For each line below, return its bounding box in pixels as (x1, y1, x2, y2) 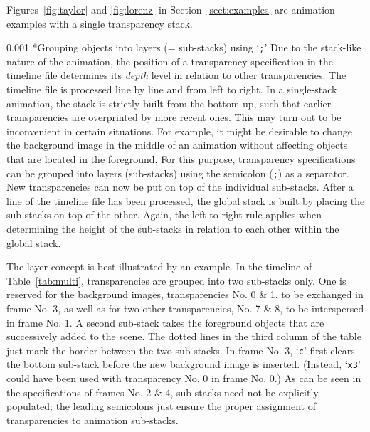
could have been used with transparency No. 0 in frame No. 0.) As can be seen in (6, 371, 361, 386)
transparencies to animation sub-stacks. (6, 412, 179, 427)
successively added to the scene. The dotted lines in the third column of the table (6, 329, 361, 344)
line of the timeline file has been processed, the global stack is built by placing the (6, 193, 365, 208)
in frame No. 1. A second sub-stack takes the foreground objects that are (6, 315, 324, 330)
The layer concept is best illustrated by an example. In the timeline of (6, 259, 312, 274)
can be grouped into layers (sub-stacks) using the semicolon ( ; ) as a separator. (6, 165, 349, 180)
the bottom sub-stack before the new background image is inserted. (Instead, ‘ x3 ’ (6, 357, 361, 372)
